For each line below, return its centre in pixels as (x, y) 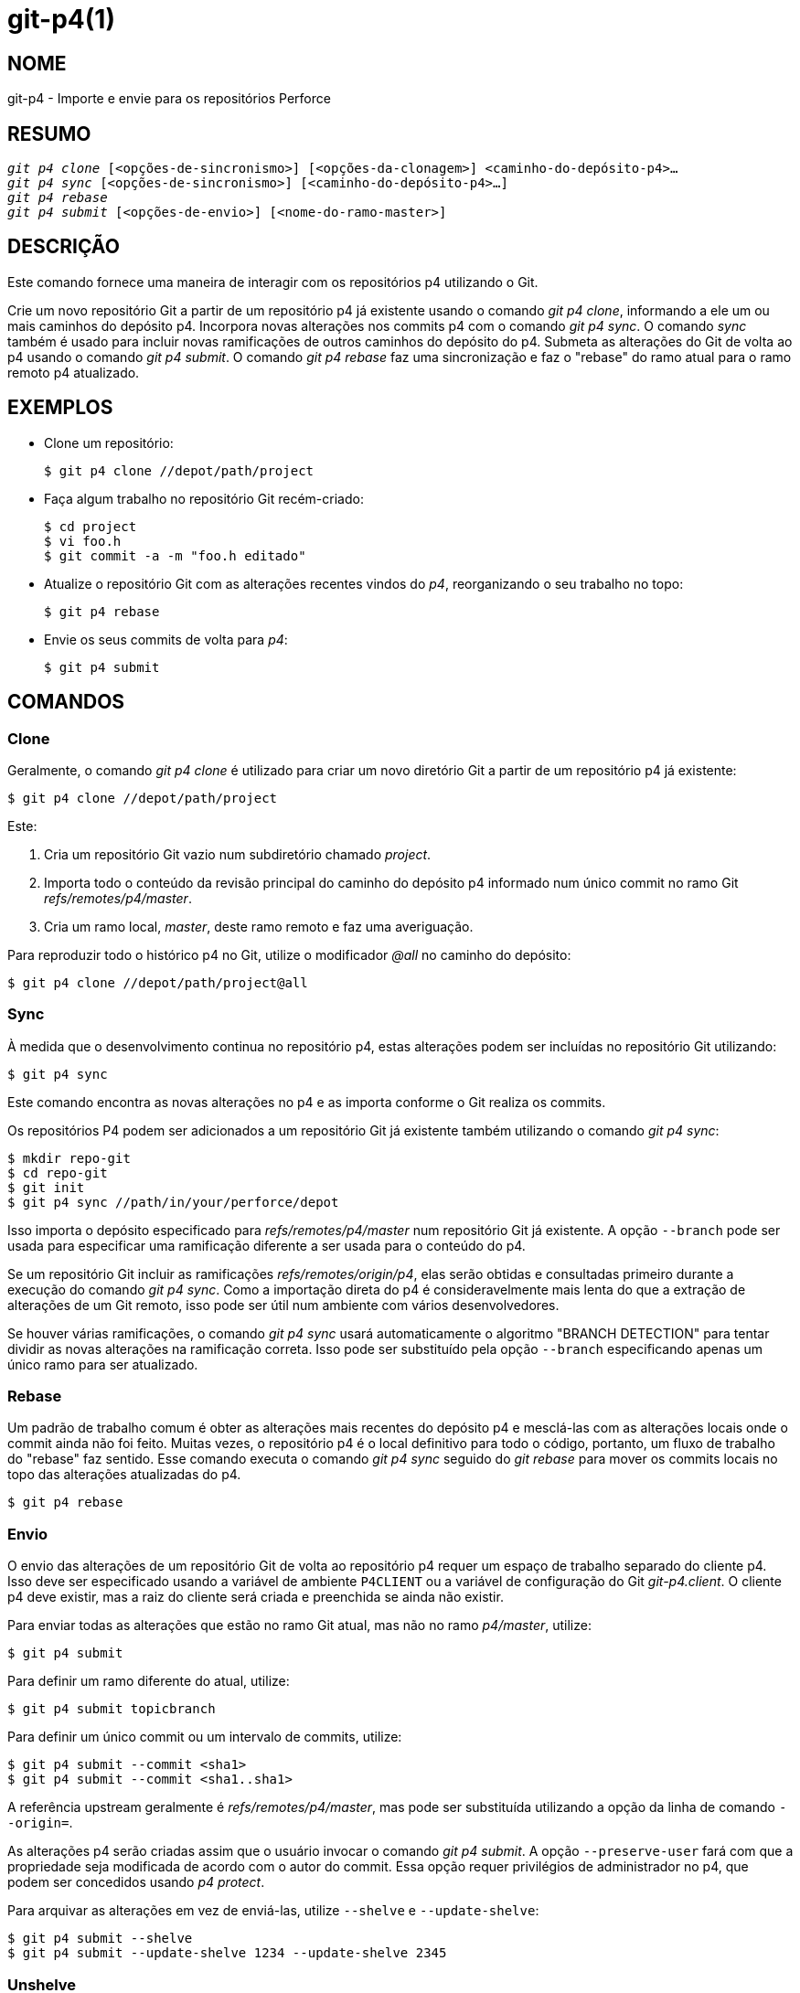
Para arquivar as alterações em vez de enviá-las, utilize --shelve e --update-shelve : (273, 1911)
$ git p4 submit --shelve (100, 1939)
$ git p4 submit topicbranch (112, 1709)
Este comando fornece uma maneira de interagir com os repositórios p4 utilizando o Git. (273, 282)
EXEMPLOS (60, 408)
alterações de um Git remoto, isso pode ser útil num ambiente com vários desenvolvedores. (283, 1305)
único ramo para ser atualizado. (103, 1364)
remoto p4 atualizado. (74, 372)
